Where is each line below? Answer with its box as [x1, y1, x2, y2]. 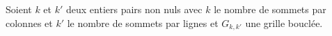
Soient [6, 2, 32, 16]
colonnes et [6, 15, 53, 30]
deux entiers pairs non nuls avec [66, 2, 203, 16]
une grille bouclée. [245, 15, 323, 30]
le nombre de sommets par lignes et [67, 15, 219, 30]
